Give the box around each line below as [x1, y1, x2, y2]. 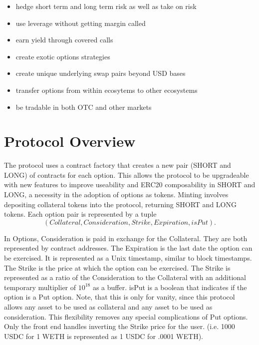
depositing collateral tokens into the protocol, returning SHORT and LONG [4, 199, 237, 209]
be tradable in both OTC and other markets [15, 101, 152, 112]
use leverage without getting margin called [15, 17, 146, 28]
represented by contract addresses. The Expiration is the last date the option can [4, 243, 253, 253]
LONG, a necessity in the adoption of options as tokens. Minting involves [4, 189, 229, 200]
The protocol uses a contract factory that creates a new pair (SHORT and [4, 160, 231, 170]
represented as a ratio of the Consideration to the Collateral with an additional [4, 272, 247, 283]
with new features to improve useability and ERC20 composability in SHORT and [4, 179, 256, 190]
